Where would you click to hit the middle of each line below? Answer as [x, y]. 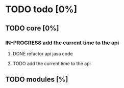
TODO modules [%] [37, 80]
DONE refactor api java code [43, 53]
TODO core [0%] [32, 28]
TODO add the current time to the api [52, 63]
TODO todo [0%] [41, 9]
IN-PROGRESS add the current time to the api [62, 43]
